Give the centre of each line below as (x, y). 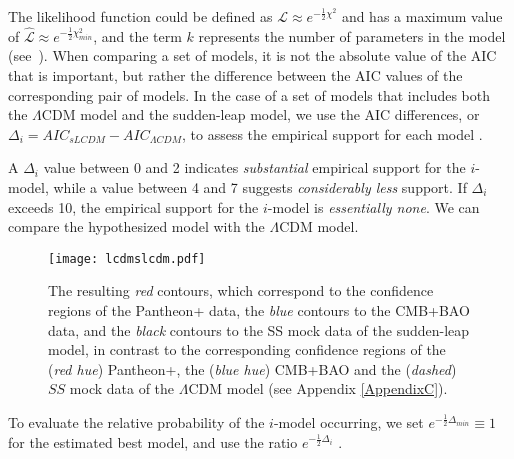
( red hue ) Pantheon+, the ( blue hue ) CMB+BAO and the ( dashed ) (252, 368)
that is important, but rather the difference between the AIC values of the (235, 75)
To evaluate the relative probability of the (136, 421)
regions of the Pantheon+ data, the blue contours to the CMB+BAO (259, 310)
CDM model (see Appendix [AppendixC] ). (318, 388)
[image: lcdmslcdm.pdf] (127, 258)
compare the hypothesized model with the (136, 226)
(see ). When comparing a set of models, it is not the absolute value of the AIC (252, 55)
